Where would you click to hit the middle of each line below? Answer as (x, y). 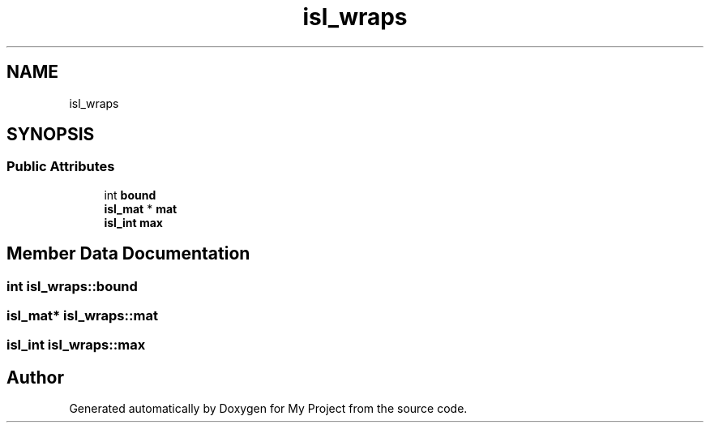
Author (35, 377)
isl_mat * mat (141, 208)
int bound (130, 195)
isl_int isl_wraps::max (76, 345)
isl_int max (133, 222)
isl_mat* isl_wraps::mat (82, 316)
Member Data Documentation (128, 254)
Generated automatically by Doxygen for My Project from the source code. (268, 409)
